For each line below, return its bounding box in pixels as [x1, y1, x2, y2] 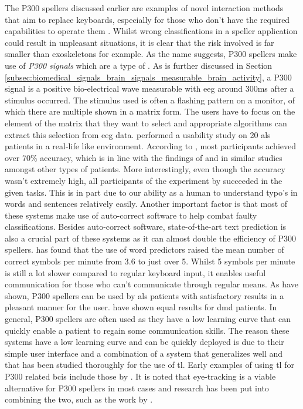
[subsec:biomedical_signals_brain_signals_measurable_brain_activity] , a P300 [5, 71, 292, 83]
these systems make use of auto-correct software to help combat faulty [5, 209, 257, 221]
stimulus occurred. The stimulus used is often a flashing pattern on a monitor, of [5, 93, 295, 106]
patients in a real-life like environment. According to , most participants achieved [5, 140, 296, 152]
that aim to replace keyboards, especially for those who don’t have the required [5, 13, 290, 25]
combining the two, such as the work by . [5, 393, 153, 405]
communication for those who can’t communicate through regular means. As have [5, 278, 298, 290]
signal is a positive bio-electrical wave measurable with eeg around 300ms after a [5, 82, 294, 95]
